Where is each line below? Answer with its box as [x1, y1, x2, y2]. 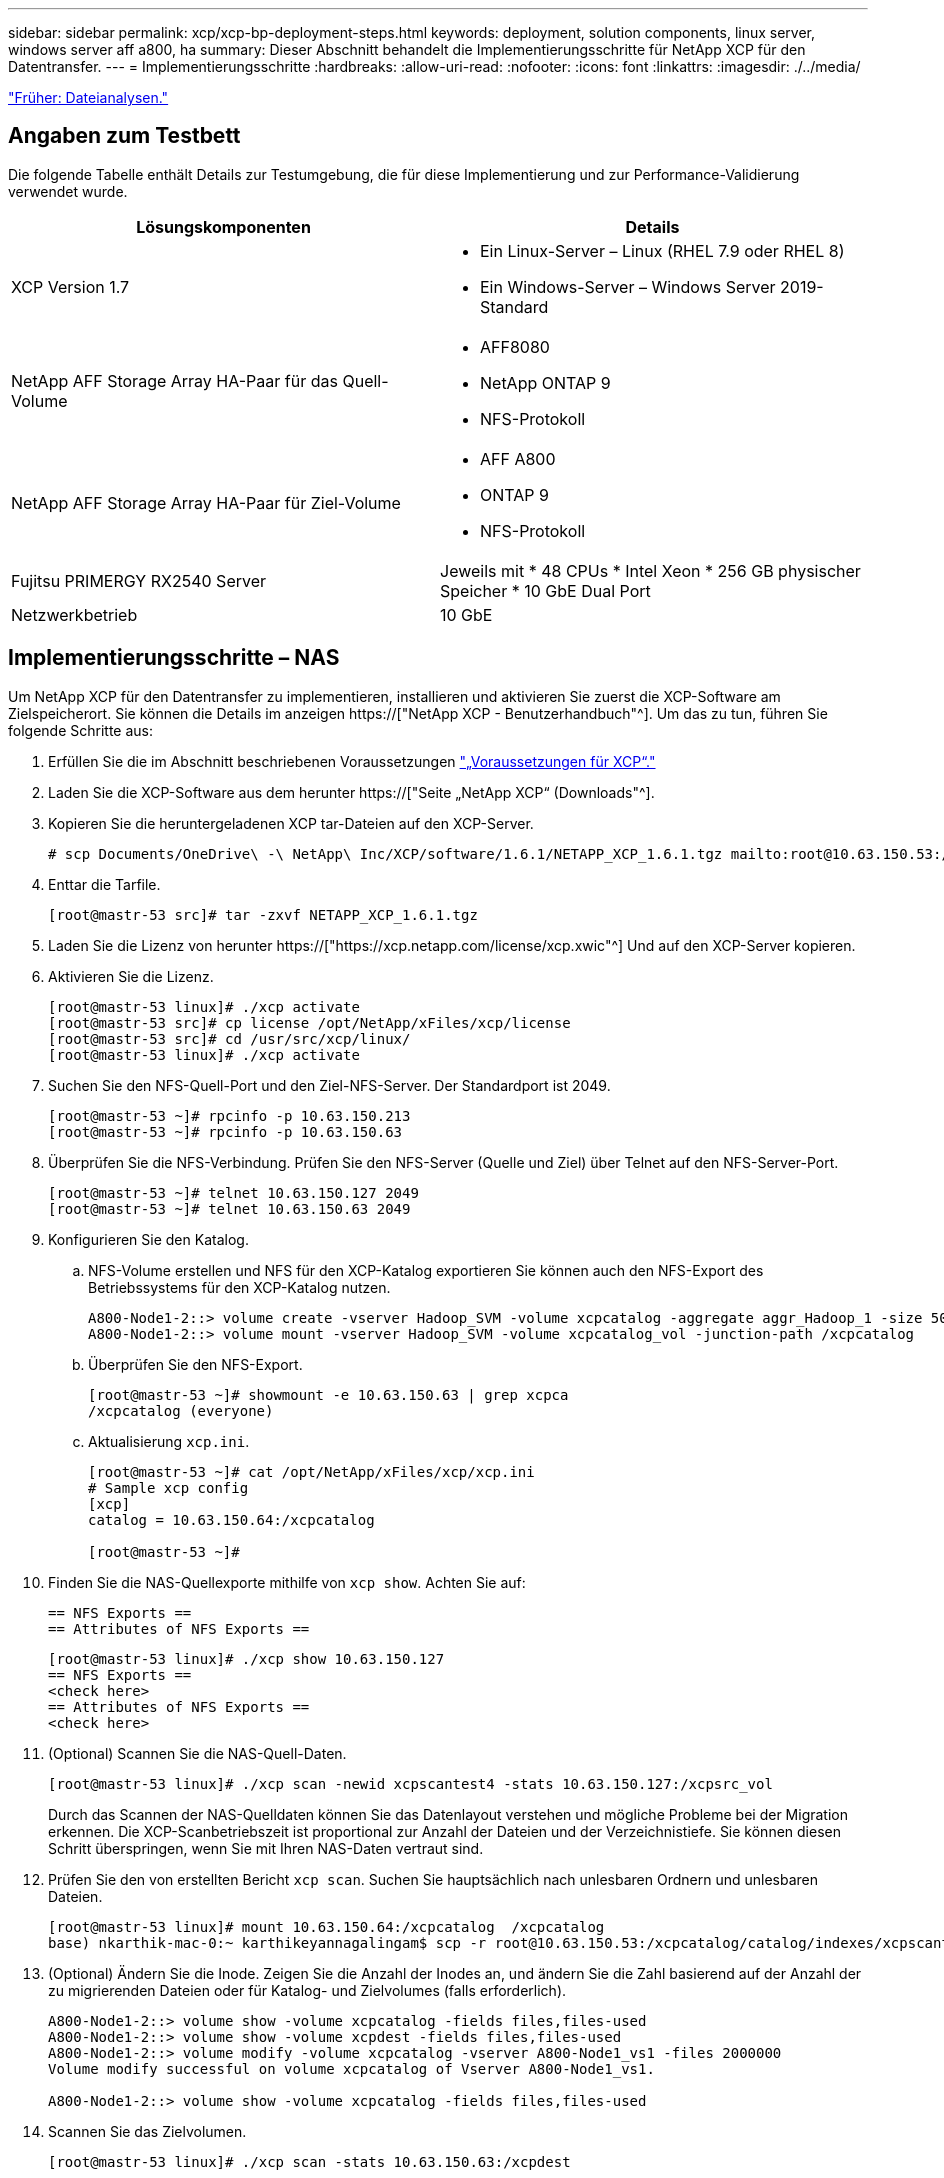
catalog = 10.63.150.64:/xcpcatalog [88, 1511, 375, 1528]
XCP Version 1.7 [11, 276, 130, 297]
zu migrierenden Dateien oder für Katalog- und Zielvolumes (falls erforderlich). [48, 1981, 567, 1999]
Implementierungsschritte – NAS [8, 645, 340, 671]
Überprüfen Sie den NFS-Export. [88, 1355, 303, 1373]
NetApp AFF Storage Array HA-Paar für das [11, 370, 338, 391]
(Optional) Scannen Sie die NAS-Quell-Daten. [48, 1744, 347, 1762]
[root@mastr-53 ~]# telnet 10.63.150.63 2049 [48, 1200, 411, 1217]
